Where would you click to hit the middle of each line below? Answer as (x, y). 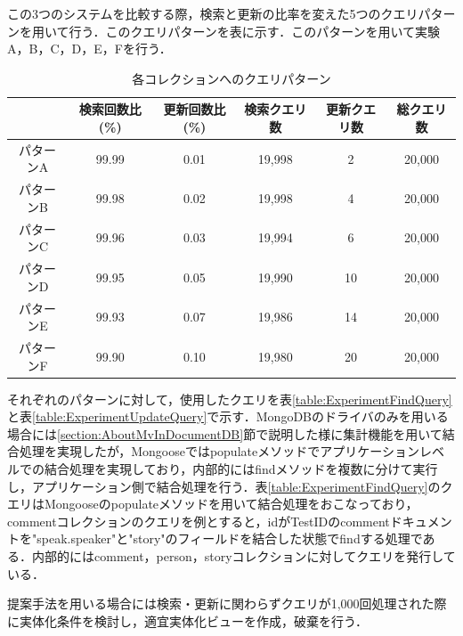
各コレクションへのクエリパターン (231, 78)
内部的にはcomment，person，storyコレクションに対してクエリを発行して (244, 556)
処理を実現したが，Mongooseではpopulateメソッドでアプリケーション (219, 451)
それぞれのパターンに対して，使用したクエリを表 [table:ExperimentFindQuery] (230, 399)
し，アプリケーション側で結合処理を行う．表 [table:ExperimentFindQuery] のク (230, 486)
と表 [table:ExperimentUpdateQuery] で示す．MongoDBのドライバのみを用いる (228, 416)
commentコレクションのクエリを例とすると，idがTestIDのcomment (199, 521)
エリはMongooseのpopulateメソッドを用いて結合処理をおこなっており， (213, 504)
